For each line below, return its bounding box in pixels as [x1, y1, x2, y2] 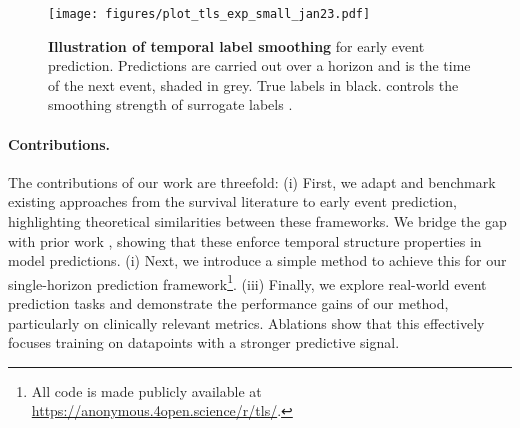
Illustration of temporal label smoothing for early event [48, 35, 425, 56]
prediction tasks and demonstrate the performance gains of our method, [8, 293, 449, 314]
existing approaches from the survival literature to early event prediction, [8, 191, 457, 212]
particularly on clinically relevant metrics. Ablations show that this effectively [8, 312, 485, 333]
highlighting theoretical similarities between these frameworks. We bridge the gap [8, 211, 507, 232]
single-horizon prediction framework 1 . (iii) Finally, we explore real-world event [8, 270, 487, 294]
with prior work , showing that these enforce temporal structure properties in [8, 230, 482, 251]
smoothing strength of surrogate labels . [48, 94, 293, 115]
